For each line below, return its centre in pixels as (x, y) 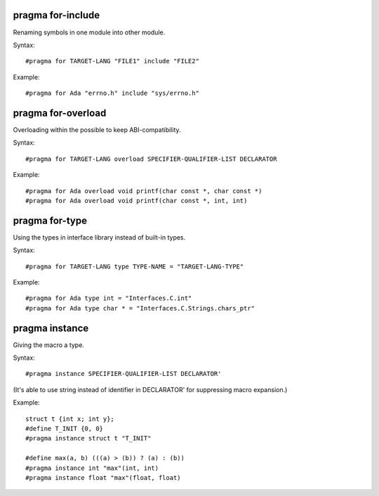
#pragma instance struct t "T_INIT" (88, 438)
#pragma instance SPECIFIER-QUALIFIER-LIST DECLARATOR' (124, 374)
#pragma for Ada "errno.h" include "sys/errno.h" (113, 93)
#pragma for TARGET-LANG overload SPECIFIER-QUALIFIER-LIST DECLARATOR (151, 159)
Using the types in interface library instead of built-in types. (99, 237)
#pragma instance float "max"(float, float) (104, 478)
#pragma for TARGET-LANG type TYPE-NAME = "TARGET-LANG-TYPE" (135, 266)
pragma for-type (50, 220)
